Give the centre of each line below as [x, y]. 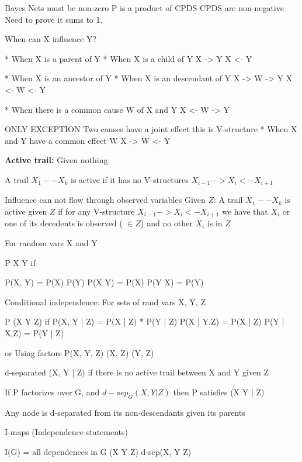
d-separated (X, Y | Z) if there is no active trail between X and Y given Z [137, 372]
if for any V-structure [96, 211]
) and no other [167, 223]
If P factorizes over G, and [52, 392]
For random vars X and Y [51, 243]
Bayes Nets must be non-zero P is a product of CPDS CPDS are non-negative [144, 8]
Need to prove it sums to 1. [54, 19]
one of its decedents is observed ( [64, 223]
